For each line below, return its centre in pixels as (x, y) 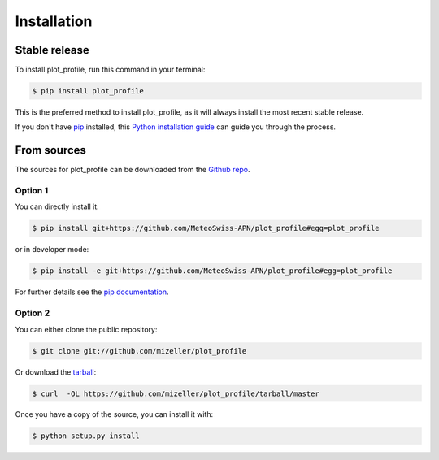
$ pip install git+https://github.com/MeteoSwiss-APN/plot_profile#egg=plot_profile (206, 228)
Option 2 (33, 313)
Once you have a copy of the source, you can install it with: (114, 414)
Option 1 (32, 191)
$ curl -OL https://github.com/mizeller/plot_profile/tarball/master (176, 393)
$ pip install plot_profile (88, 91)
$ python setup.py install (86, 436)
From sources (51, 150)
